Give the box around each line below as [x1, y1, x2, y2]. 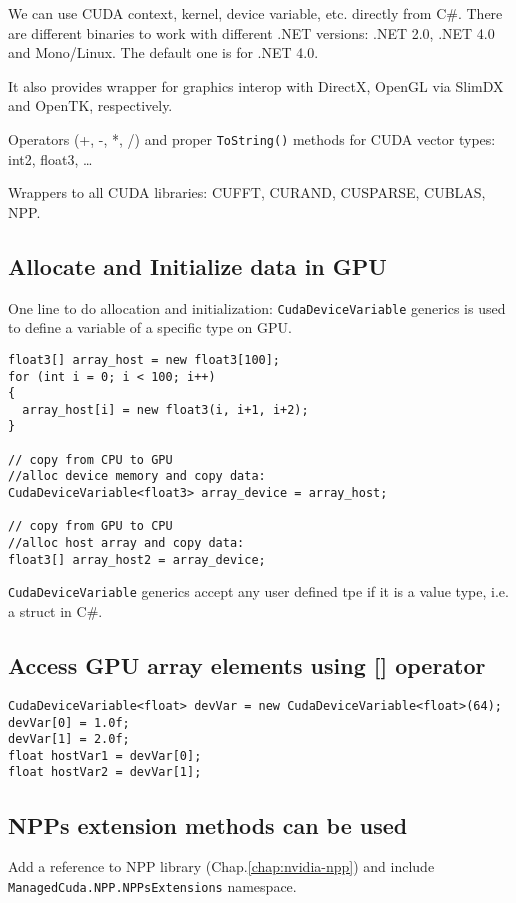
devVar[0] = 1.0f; [8, 715, 130, 730]
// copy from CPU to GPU [8, 452, 173, 467]
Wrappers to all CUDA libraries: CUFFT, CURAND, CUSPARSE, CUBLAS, [8, 182, 486, 203]
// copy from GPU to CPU [8, 519, 173, 534]
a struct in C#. [8, 601, 103, 622]
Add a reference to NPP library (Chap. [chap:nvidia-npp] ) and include [8, 856, 435, 877]
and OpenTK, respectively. [8, 95, 173, 116]
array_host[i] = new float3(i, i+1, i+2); [22, 402, 309, 417]
